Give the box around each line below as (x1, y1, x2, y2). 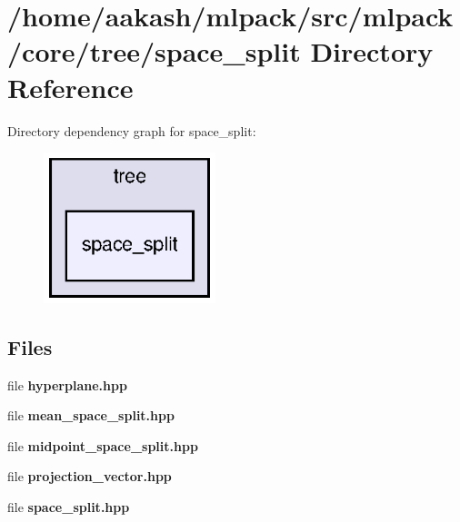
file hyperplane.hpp (7, 375, 127, 394)
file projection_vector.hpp (7, 467, 172, 486)
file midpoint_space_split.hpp (7, 436, 198, 455)
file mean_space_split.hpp (7, 406, 175, 425)
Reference (7, 68, 134, 105)
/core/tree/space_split (7, 33, 301, 70)
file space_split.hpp (7, 497, 130, 516)
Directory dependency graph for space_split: (7, 121, 256, 140)
